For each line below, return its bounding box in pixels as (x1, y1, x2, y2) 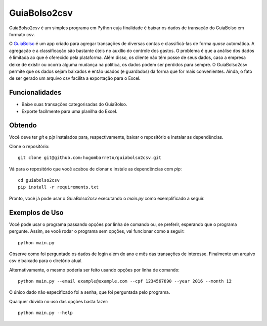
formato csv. (9, 31, 35, 37)
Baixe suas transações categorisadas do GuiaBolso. (21, 102, 127, 108)
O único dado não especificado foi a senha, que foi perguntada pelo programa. (9, 289, 170, 295)
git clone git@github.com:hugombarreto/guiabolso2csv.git (18, 155, 162, 161)
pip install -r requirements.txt (18, 184, 99, 190)
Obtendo (9, 121, 37, 130)
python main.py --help (18, 310, 73, 316)
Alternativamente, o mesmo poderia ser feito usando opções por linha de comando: (9, 267, 180, 272)
